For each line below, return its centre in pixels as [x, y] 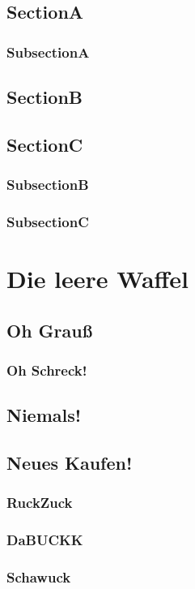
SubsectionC [48, 221]
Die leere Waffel [98, 279]
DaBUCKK [45, 540]
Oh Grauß [50, 330]
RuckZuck [40, 503]
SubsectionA [48, 52]
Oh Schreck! [47, 370]
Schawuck [39, 577]
